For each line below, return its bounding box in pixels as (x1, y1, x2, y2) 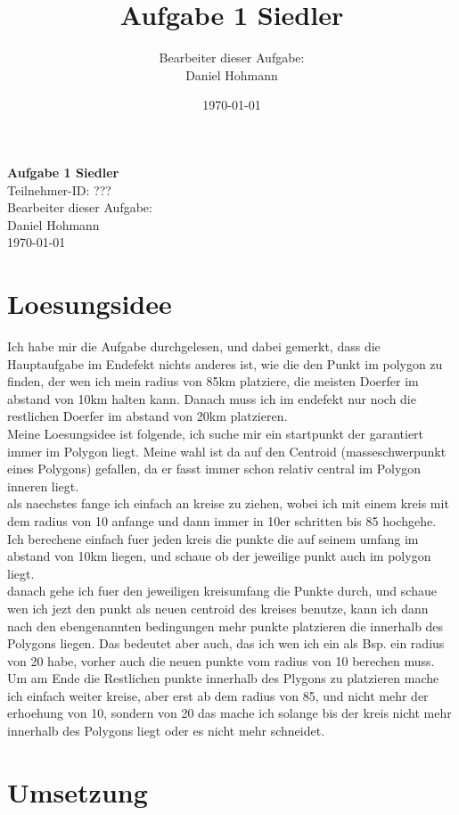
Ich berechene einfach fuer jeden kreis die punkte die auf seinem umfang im (7, 529, 419, 547)
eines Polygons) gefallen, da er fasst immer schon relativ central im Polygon (7, 459, 422, 478)
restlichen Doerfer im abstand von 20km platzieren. (7, 407, 288, 425)
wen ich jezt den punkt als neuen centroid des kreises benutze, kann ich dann (7, 598, 429, 617)
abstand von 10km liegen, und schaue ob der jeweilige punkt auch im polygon (7, 547, 431, 565)
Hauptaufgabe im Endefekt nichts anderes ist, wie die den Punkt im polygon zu (7, 354, 443, 373)
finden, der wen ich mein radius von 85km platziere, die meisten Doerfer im (7, 372, 419, 391)
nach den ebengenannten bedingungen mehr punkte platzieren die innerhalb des (7, 616, 444, 635)
